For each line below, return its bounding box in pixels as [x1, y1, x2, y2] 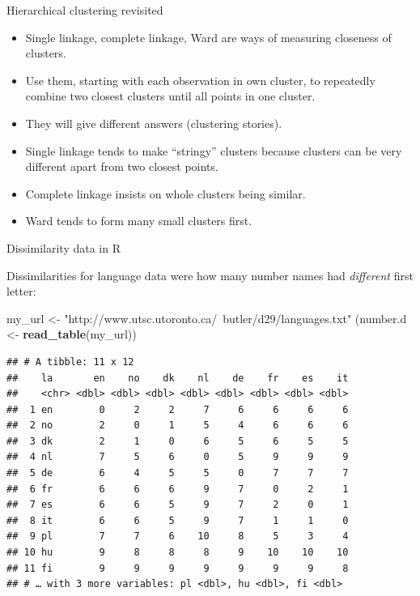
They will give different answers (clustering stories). [25, 114, 282, 131]
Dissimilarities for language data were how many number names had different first [6, 266, 414, 283]
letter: [6, 283, 36, 300]
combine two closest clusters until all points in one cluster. [25, 87, 316, 104]
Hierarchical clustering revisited [6, 2, 163, 18]
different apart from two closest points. [25, 158, 218, 175]
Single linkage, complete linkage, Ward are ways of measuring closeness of [25, 28, 392, 45]
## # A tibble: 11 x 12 [6, 355, 134, 368]
